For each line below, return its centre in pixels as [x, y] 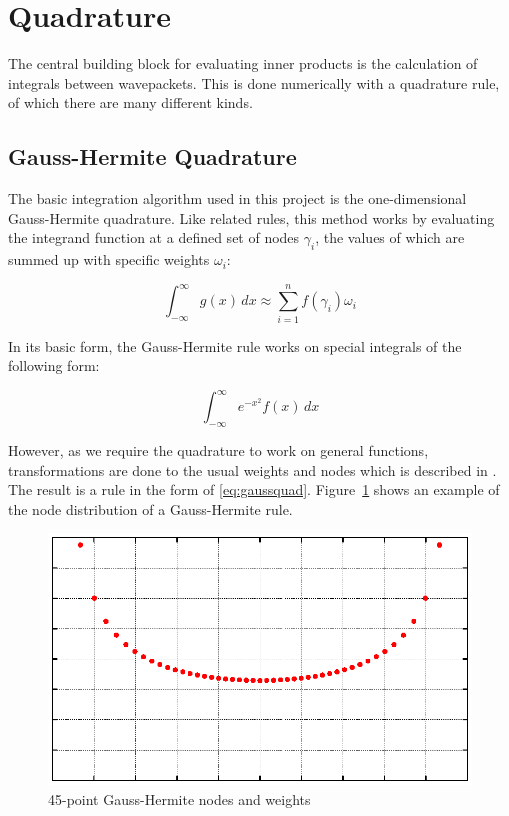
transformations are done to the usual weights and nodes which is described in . [252, 469]
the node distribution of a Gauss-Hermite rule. [150, 508]
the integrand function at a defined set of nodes [154, 237]
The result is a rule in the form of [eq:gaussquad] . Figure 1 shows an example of [254, 489]
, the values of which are [390, 237]
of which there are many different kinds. [130, 102]
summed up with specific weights [109, 259]
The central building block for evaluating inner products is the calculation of [243, 63]
